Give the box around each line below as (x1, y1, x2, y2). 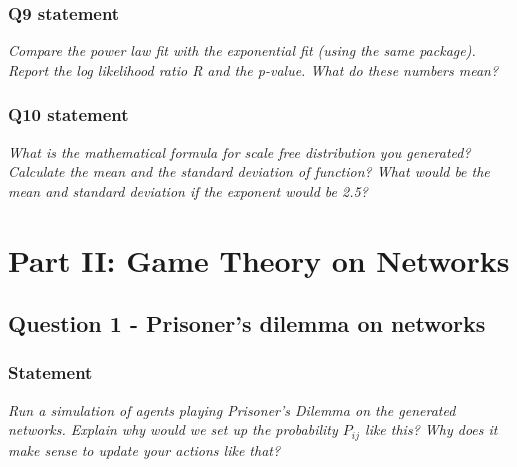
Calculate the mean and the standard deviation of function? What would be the (8, 161, 490, 182)
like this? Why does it (365, 419, 498, 440)
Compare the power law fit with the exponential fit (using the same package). (8, 40, 476, 61)
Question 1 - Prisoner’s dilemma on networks (8, 308, 486, 339)
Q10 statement (8, 102, 129, 127)
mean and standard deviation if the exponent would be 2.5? (8, 180, 368, 201)
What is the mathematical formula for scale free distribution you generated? (8, 141, 471, 162)
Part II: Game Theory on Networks (8, 239, 510, 280)
